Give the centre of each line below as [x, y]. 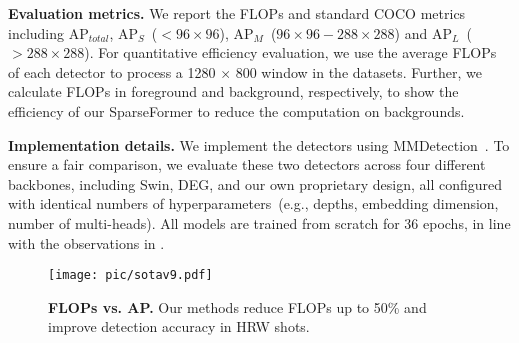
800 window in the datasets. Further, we [358, 71]
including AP [48, 32]
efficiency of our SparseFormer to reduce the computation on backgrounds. [236, 110]
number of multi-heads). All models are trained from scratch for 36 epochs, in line [259, 222]
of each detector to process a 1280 [112, 71]
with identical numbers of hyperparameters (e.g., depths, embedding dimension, [253, 203]
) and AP [423, 32]
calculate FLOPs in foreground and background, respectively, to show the [233, 91]
